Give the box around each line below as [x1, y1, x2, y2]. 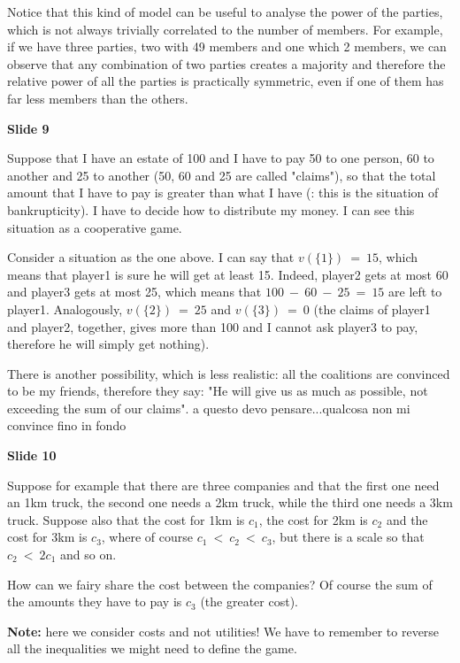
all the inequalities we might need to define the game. [7, 639, 297, 658]
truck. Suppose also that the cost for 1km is [7, 510, 245, 528]
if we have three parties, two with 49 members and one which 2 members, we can [7, 37, 447, 56]
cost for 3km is [7, 528, 88, 546]
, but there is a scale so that [272, 528, 425, 546]
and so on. [60, 545, 117, 564]
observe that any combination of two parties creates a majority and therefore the [7, 54, 446, 73]
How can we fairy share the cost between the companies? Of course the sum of [7, 574, 433, 593]
